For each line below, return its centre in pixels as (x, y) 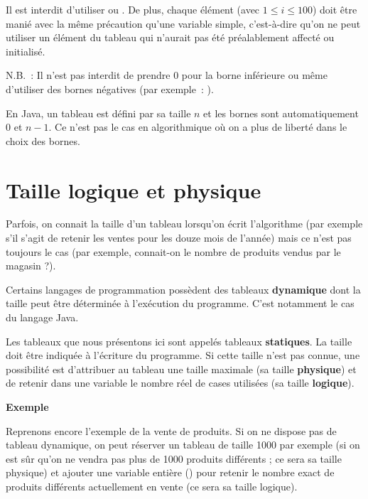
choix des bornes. (43, 140)
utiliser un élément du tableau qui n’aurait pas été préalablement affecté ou (170, 37)
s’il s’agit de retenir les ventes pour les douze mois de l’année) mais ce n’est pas (179, 238)
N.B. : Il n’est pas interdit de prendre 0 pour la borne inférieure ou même (167, 75)
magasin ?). (31, 265)
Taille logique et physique (134, 189)
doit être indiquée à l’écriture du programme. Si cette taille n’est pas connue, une (183, 355)
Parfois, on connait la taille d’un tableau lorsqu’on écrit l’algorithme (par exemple (184, 224)
